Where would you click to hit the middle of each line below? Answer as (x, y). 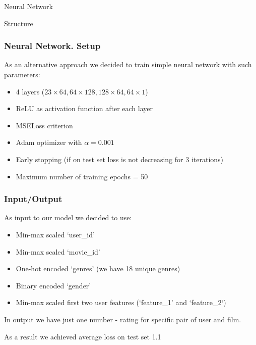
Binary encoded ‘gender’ (53, 285)
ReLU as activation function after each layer (84, 108)
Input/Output (33, 199)
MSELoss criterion (44, 125)
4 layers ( (30, 91)
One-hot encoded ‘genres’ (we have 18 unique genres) (98, 268)
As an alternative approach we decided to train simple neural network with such (128, 64)
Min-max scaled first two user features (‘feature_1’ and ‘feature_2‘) (121, 302)
